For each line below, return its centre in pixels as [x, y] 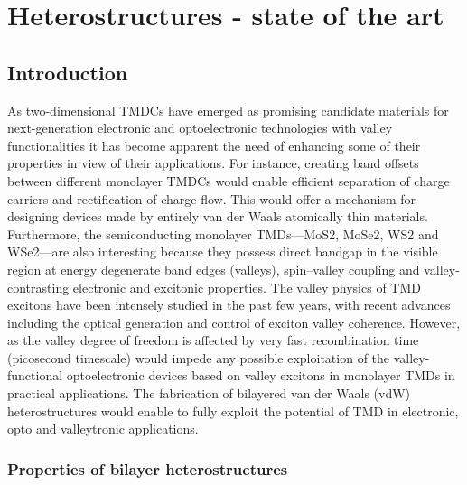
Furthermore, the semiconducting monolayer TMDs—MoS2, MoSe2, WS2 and [223, 233]
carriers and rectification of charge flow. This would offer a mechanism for [211, 198]
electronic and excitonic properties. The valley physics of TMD [247, 287]
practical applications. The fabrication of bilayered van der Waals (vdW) [209, 393]
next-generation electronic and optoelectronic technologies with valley [200, 128]
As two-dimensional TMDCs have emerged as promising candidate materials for [228, 110]
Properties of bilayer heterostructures [148, 468]
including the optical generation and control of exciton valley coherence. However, [234, 322]
